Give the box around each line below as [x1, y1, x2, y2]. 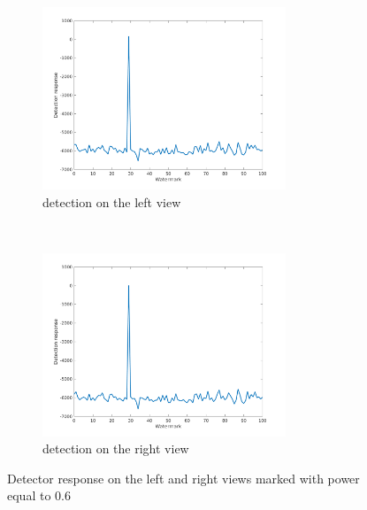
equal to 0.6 [7, 486, 71, 505]
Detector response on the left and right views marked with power [7, 468, 360, 487]
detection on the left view [42, 192, 181, 211]
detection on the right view [42, 439, 189, 458]
